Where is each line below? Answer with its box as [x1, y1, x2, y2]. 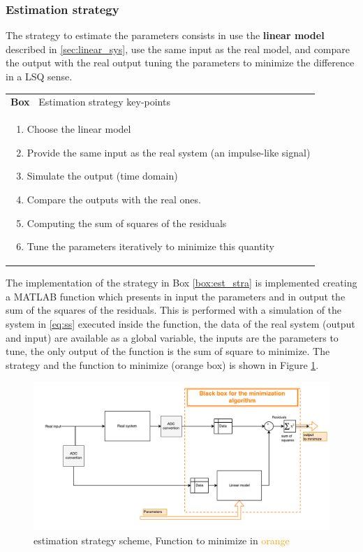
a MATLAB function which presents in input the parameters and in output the [6, 289, 346, 303]
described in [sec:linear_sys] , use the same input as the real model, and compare [6, 41, 350, 56]
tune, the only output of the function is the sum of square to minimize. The [6, 344, 330, 358]
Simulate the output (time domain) [27, 168, 178, 183]
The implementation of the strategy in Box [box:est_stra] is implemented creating [6, 275, 357, 290]
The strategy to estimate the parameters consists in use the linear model [6, 28, 325, 43]
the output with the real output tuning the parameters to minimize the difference [6, 55, 355, 70]
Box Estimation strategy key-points [10, 94, 170, 109]
